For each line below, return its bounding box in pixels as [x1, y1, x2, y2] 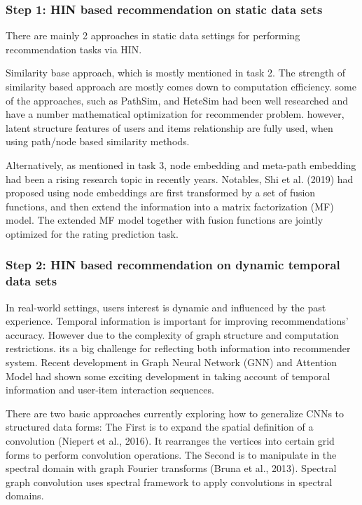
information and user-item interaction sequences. [6, 382, 214, 397]
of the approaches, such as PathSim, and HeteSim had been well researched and [6, 93, 349, 107]
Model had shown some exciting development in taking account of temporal [6, 368, 330, 383]
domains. [6, 488, 44, 503]
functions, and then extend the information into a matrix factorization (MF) [6, 198, 334, 213]
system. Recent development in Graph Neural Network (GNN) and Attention [6, 355, 337, 370]
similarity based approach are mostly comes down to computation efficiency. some [6, 79, 356, 93]
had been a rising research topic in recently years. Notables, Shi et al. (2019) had [6, 171, 354, 186]
